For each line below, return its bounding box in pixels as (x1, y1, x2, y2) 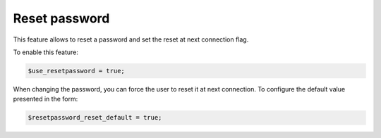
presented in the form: (13, 95, 78, 103)
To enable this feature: (13, 48, 79, 56)
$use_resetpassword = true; (28, 67, 125, 75)
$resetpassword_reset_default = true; (28, 113, 162, 122)
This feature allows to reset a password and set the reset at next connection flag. (13, 35, 249, 44)
